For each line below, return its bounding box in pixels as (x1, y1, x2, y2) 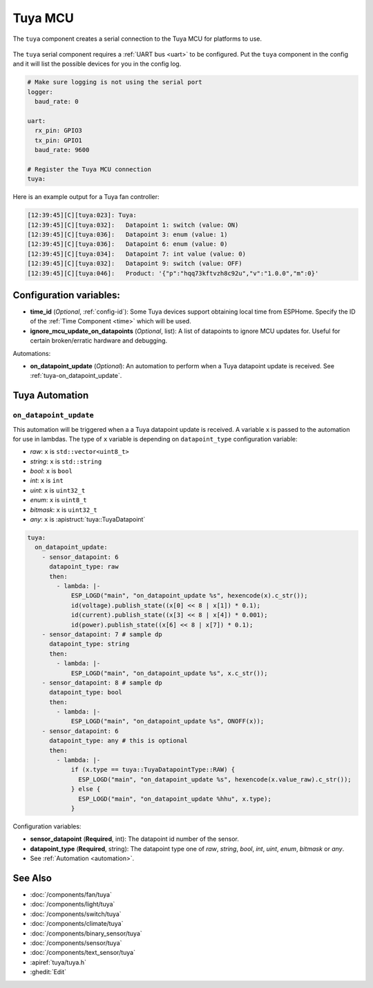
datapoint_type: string (49, 640, 130, 648)
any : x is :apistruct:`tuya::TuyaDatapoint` (30, 515, 146, 524)
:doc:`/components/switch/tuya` (30, 909, 122, 918)
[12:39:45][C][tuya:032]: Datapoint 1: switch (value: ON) (27, 221, 239, 229)
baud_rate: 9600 (35, 146, 90, 154)
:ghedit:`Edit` (30, 968, 67, 976)
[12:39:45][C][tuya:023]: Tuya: (27, 211, 137, 219)
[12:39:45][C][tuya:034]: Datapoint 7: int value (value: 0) (27, 249, 247, 258)
